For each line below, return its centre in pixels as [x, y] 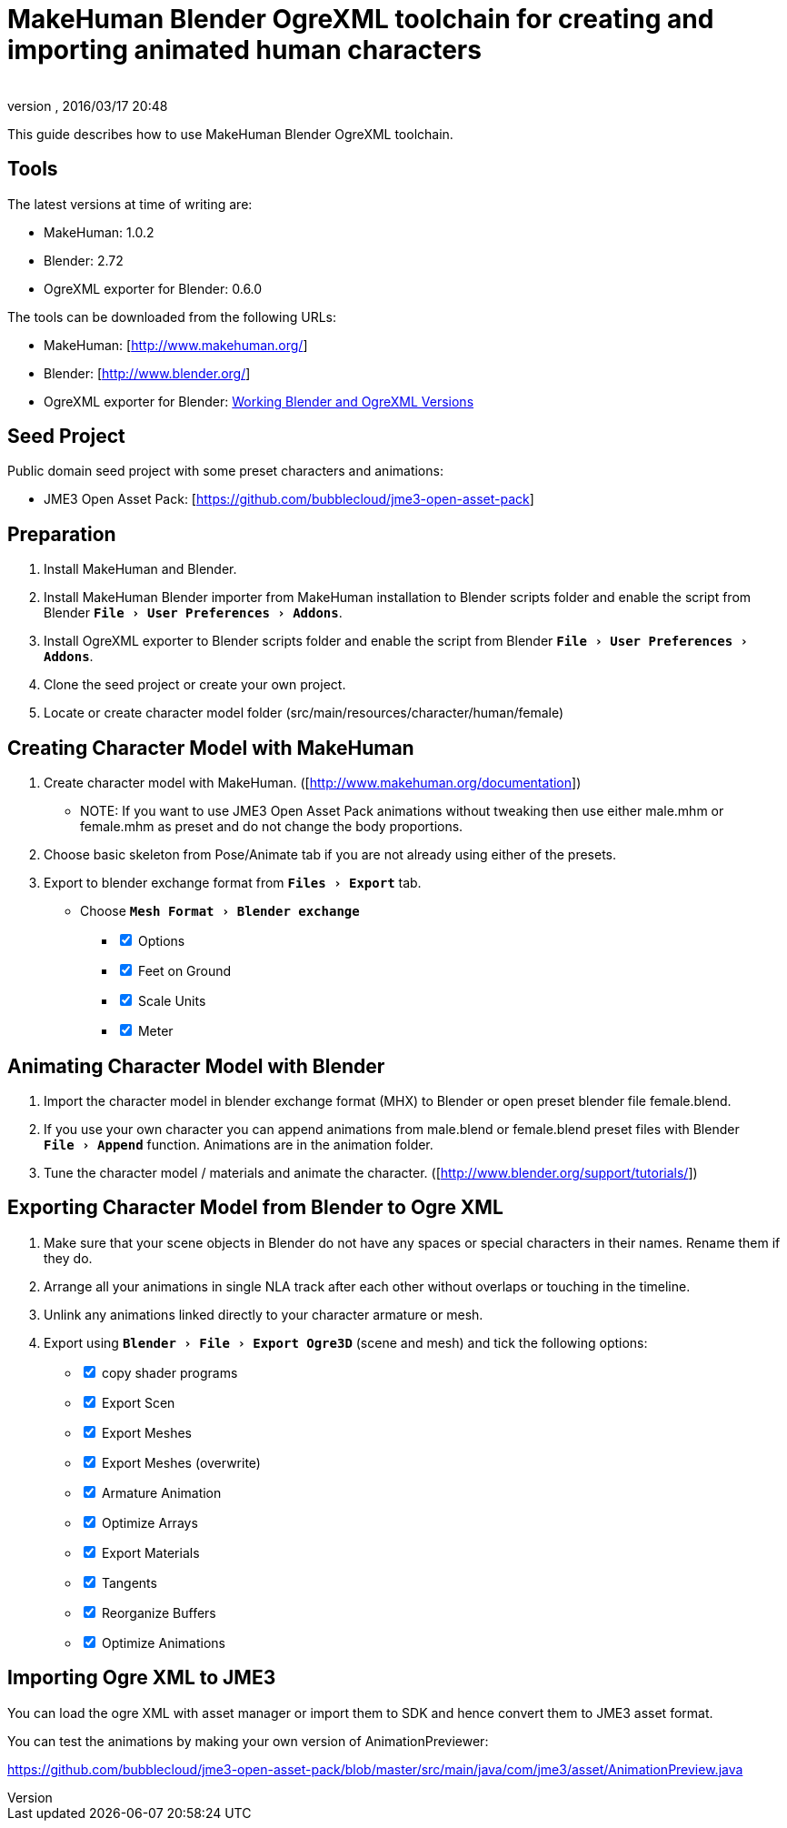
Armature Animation [161, 1492]
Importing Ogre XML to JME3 [142, 1678]
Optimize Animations [163, 1642]
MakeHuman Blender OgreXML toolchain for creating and [361, 19]
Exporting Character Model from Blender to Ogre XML [255, 1208]
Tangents [129, 1582]
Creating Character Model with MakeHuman [211, 748]
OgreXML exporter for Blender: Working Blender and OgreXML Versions [259, 401]
